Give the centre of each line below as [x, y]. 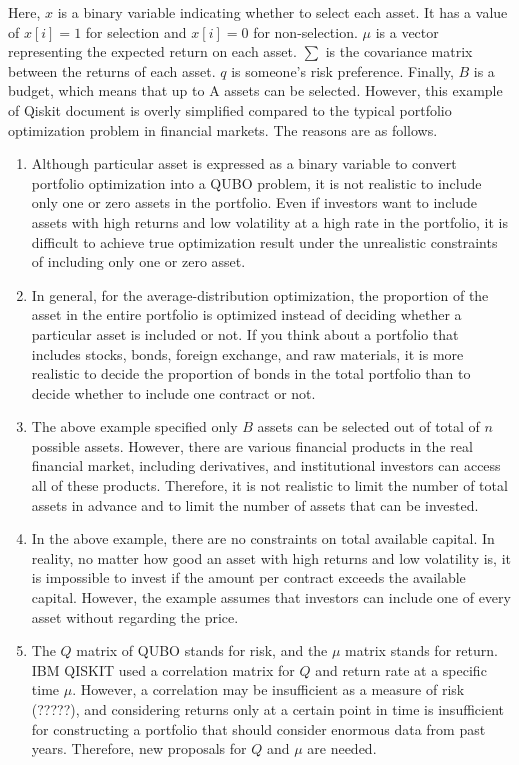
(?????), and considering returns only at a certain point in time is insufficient [267, 709]
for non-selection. [305, 31]
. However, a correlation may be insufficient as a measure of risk [268, 689]
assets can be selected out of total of [368, 426]
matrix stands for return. [421, 650]
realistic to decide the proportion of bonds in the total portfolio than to [251, 373]
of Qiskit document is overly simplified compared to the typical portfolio [230, 109]
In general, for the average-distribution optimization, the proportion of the [260, 294]
